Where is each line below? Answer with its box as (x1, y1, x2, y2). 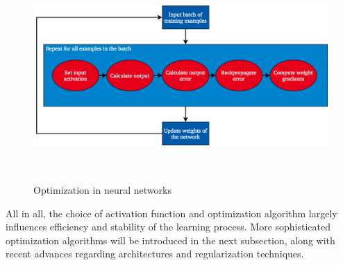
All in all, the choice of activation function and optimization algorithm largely (6, 205, 337, 220)
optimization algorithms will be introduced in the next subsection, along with (6, 232, 335, 247)
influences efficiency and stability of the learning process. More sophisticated (6, 219, 331, 234)
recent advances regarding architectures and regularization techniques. (6, 246, 304, 261)
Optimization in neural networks (33, 182, 171, 197)
